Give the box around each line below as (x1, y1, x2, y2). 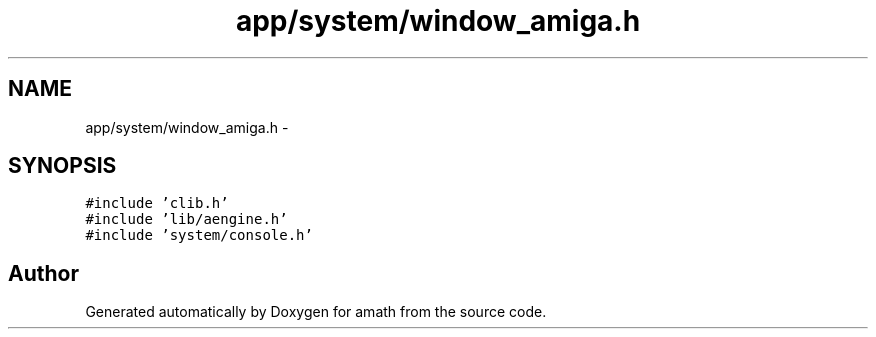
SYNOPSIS (8, 153, 117, 179)
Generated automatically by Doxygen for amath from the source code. (85, 303, 547, 321)
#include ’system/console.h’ (85, 227, 313, 244)
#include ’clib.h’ (85, 195, 229, 212)
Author (8, 260, 79, 286)
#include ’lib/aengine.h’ (85, 211, 288, 228)
